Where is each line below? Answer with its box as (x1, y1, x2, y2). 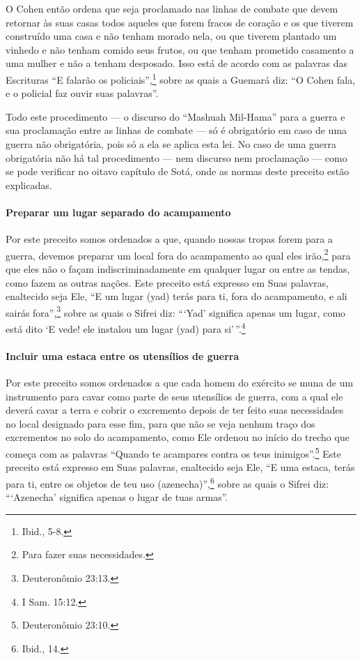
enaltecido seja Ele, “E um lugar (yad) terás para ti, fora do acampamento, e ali (6, 289, 347, 303)
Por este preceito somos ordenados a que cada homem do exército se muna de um (6, 375, 354, 390)
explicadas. (6, 177, 52, 192)
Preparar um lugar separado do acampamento (6, 204, 231, 219)
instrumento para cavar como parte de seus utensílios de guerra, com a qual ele (6, 389, 343, 403)
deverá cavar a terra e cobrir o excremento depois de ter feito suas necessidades (6, 403, 344, 417)
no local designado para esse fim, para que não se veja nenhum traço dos (6, 416, 315, 430)
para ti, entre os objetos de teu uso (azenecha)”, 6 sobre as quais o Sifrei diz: (6, 474, 329, 490)
